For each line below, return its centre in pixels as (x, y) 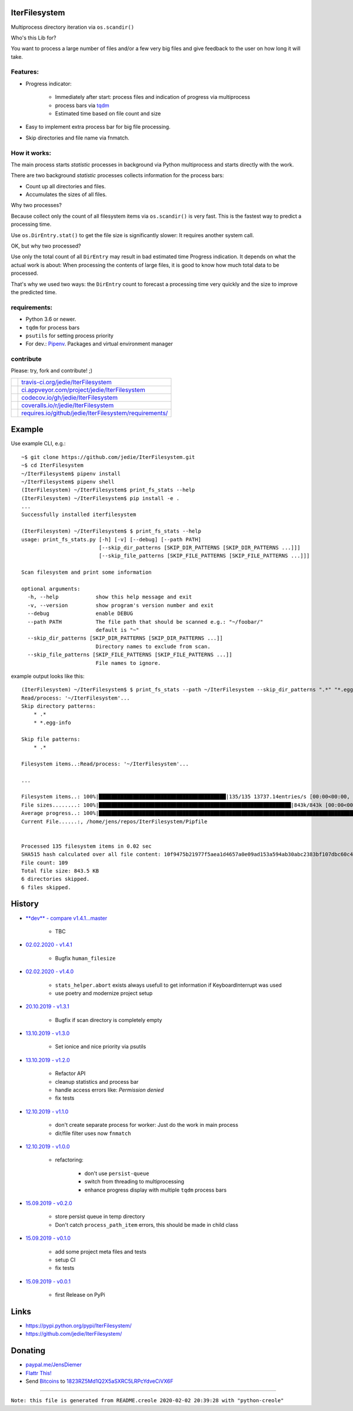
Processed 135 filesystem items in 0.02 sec (87, 846)
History (25, 904)
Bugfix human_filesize (85, 958)
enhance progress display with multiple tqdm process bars (155, 1190)
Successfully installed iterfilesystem (79, 515)
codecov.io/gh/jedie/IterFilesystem (69, 397)
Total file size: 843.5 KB (60, 871)
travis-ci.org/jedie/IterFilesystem (66, 382)
